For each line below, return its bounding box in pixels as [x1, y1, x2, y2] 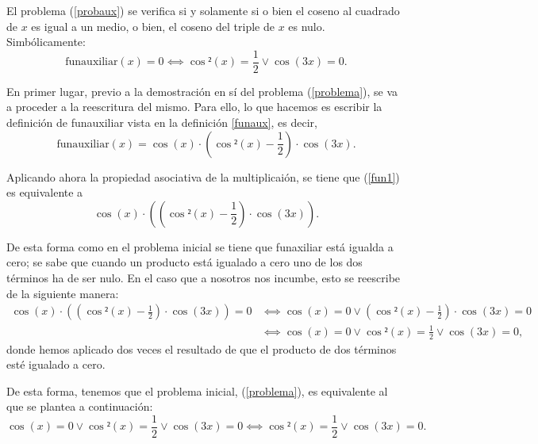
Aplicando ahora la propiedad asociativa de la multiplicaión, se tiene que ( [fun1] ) [6, 168, 400, 185]
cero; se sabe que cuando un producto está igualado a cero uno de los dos [6, 254, 363, 270]
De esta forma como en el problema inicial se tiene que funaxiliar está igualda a [6, 238, 394, 255]
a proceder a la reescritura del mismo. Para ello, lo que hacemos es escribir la [6, 98, 382, 115]
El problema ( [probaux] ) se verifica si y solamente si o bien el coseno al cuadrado [6, 2, 400, 18]
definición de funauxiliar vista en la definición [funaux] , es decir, [6, 114, 317, 131]
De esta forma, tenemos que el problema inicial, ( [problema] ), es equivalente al [6, 382, 388, 399]
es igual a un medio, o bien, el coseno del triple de [31, 17, 275, 34]
